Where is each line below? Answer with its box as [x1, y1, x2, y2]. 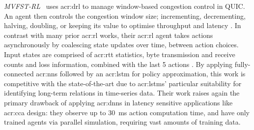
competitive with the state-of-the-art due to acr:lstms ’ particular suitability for [4, 78, 242, 88]
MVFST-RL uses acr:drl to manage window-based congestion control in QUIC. [4, 1, 245, 11]
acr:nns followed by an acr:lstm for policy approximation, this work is [36, 68, 246, 79]
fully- [234, 59, 251, 69]
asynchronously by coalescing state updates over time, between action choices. [4, 39, 239, 50]
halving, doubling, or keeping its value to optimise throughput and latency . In [4, 20, 241, 31]
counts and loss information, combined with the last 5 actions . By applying [4, 59, 232, 69]
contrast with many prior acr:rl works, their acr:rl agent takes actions [4, 30, 213, 40]
